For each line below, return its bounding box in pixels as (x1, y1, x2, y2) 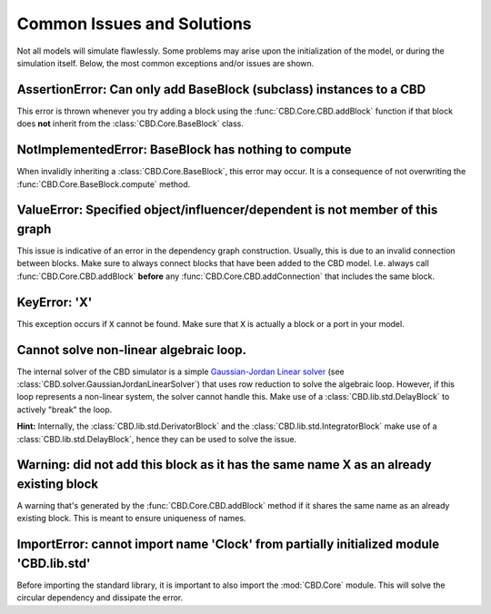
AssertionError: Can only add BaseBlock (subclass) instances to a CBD (16, 82, 426, 97)
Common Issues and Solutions (16, 14, 252, 34)
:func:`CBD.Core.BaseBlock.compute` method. (16, 178, 191, 190)
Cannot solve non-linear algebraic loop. (16, 342, 247, 358)
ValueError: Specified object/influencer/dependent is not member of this (16, 203, 438, 218)
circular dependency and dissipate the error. (16, 592, 184, 603)
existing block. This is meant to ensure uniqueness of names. (16, 513, 246, 524)
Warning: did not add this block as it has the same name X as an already (16, 457, 432, 472)
